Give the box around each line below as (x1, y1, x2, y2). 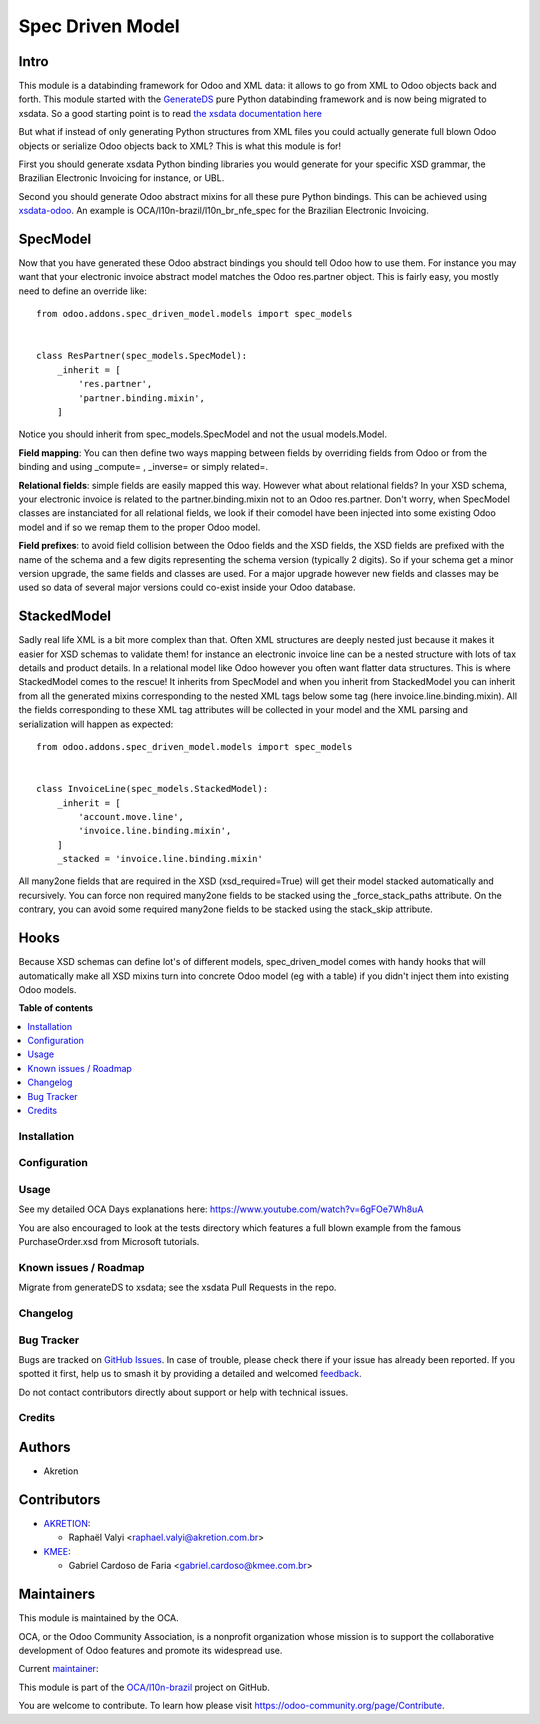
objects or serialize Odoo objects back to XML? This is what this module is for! (18, 140, 342, 152)
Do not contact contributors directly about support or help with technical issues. (18, 1386, 349, 1398)
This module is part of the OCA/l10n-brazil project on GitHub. (18, 1681, 270, 1693)
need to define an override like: (18, 285, 147, 297)
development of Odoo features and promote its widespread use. (18, 1644, 283, 1656)
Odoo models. (18, 983, 77, 995)
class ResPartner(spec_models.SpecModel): (36, 350, 248, 362)
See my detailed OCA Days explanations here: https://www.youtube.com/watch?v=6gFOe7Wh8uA (18, 1203, 424, 1215)
